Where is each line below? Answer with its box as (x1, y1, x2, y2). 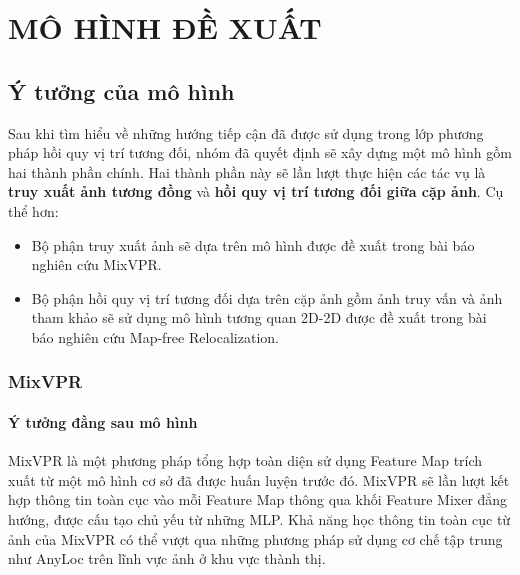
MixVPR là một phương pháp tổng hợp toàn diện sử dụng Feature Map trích (8, 450, 483, 471)
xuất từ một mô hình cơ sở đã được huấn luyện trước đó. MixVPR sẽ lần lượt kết (8, 469, 510, 490)
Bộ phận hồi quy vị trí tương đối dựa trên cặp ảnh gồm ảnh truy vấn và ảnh (31, 287, 503, 308)
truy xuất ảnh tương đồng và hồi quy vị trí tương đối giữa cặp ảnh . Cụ (8, 181, 504, 202)
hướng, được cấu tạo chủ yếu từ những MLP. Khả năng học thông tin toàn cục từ (8, 508, 511, 529)
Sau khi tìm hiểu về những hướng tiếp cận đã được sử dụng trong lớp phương (8, 122, 484, 143)
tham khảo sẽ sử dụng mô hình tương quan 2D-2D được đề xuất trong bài (31, 307, 487, 328)
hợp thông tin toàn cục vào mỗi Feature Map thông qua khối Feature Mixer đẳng (8, 489, 508, 510)
